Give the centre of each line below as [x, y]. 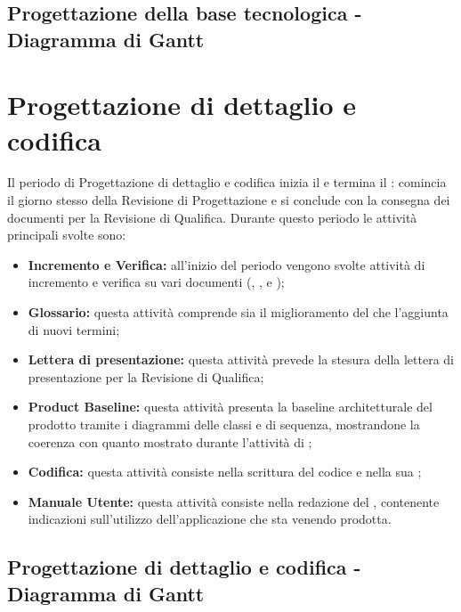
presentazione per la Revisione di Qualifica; [146, 376]
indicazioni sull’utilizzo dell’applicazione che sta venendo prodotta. [210, 519]
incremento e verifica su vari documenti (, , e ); [156, 282]
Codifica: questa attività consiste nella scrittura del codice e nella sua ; [225, 472]
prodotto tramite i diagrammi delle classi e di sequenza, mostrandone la [224, 424]
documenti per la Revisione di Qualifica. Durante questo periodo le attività [212, 217]
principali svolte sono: [67, 235]
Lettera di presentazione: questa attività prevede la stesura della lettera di [241, 359]
